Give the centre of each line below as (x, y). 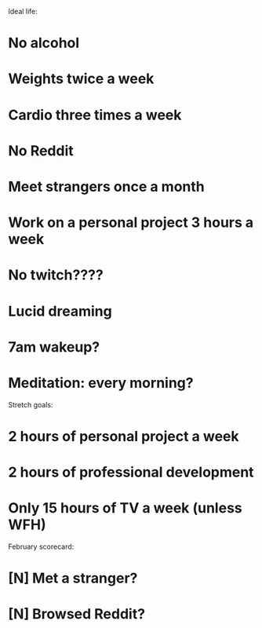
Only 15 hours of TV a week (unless (125, 508)
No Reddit (41, 150)
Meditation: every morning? (101, 383)
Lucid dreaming (60, 311)
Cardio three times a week (95, 115)
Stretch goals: (31, 404)
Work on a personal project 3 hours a (131, 223)
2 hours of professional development (131, 472)
